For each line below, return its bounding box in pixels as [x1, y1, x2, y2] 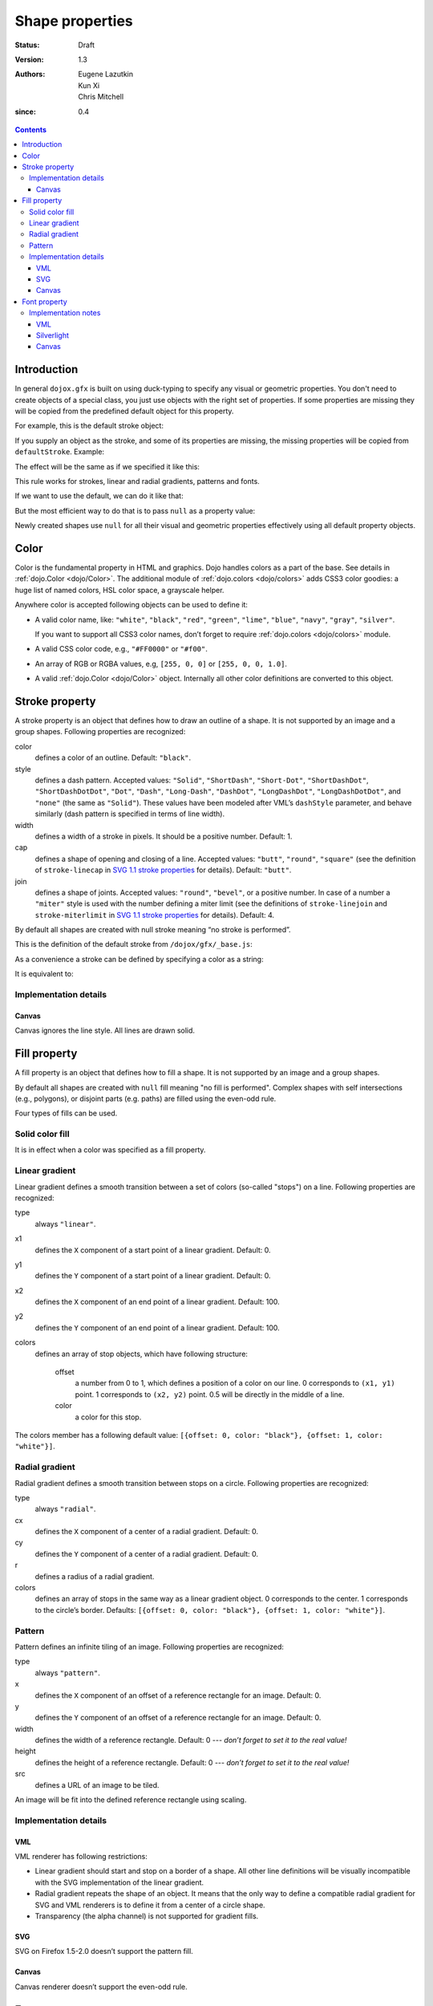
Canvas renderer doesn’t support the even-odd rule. [14, 1982, 188, 1992]
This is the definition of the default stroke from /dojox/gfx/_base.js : [14, 940, 253, 949]
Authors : [14, 69, 46, 79]
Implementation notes [29, 308, 101, 318]
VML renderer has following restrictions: [14, 1852, 148, 1861]
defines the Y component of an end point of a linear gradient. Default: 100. [34, 1322, 280, 1332]
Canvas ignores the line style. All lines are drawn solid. [14, 1025, 196, 1035]
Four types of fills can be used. [14, 1108, 118, 1119]
